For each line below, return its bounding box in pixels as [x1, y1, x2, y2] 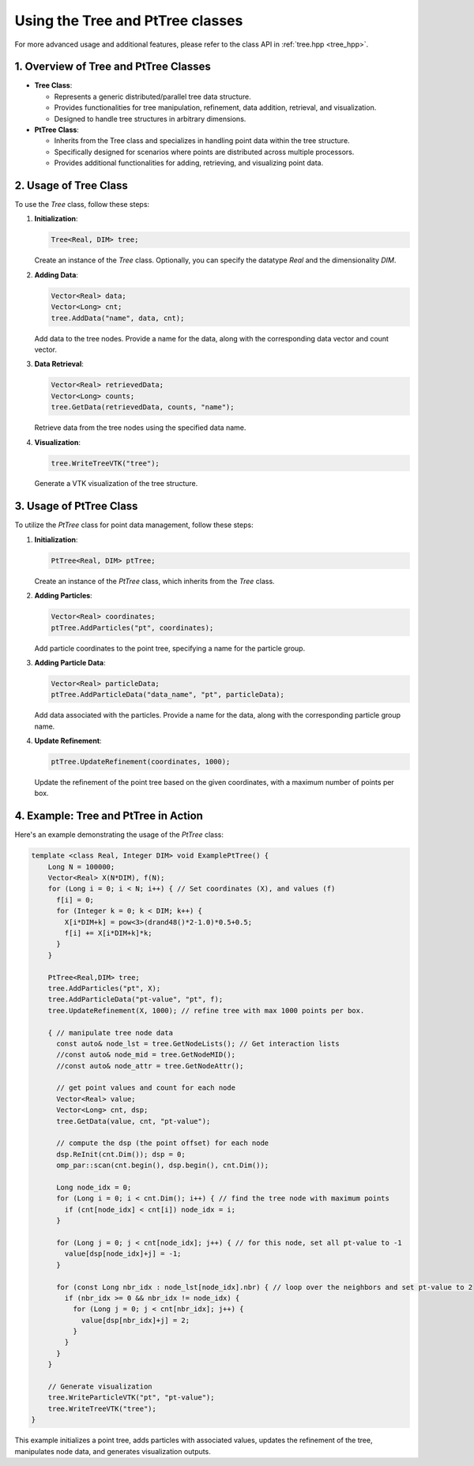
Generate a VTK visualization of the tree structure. [34, 479, 198, 488]
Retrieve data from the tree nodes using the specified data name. [34, 423, 246, 432]
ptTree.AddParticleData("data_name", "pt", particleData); [51, 690, 284, 699]
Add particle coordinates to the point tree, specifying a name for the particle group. [34, 643, 306, 653]
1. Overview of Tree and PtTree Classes [14, 60, 211, 73]
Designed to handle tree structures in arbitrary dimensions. [54, 114, 246, 123]
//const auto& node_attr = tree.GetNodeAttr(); [56, 1061, 244, 1070]
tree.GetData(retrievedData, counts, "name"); [51, 403, 235, 412]
